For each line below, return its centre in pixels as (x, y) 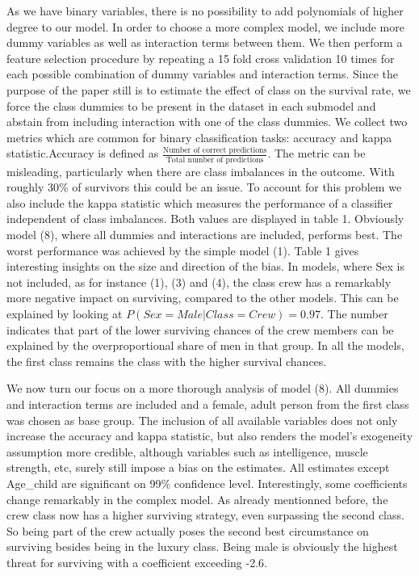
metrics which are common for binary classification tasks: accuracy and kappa (199, 137)
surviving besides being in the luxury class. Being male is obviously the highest (202, 547)
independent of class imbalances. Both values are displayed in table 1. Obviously (205, 219)
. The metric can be (316, 153)
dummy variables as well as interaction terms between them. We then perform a (205, 42)
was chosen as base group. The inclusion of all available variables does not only (202, 420)
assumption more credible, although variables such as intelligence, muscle (187, 451)
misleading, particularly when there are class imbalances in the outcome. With (201, 171)
